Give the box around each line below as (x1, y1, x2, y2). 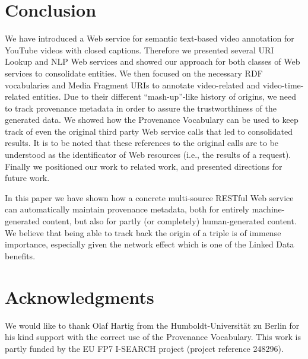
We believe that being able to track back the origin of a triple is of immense (5, 226, 281, 239)
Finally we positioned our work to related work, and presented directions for (5, 160, 282, 172)
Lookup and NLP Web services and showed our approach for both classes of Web (5, 55, 300, 68)
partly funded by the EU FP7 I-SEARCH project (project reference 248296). (5, 342, 284, 354)
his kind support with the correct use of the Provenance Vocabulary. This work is (5, 331, 301, 343)
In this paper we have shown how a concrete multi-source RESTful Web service (5, 191, 294, 204)
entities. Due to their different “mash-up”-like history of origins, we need (32, 90, 297, 103)
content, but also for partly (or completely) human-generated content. (42, 215, 297, 227)
